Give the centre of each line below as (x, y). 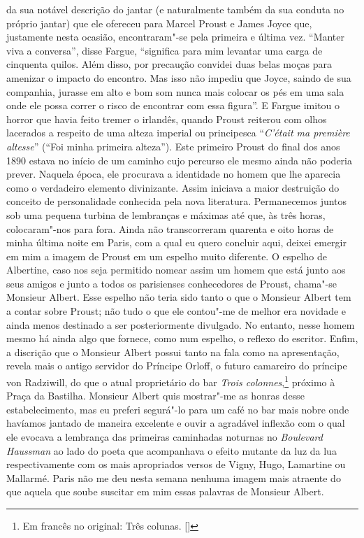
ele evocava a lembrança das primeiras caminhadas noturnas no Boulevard (165, 437)
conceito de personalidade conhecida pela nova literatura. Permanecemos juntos (177, 201)
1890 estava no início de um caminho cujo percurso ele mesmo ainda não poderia (179, 160)
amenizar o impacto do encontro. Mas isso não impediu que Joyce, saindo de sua (179, 77)
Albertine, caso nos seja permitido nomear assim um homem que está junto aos (176, 270)
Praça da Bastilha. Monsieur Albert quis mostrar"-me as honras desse (155, 396)
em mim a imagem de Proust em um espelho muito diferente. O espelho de (167, 256)
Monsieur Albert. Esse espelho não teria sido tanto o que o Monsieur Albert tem (179, 297)
